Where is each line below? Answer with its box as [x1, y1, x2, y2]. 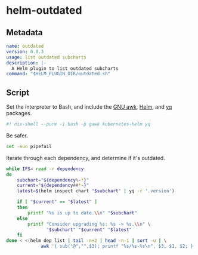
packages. [6, 110, 32, 117]
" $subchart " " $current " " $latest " [46, 226, 132, 233]
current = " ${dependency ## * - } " [17, 183, 89, 189]
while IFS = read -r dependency [6, 165, 84, 172]
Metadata [6, 27, 43, 38]
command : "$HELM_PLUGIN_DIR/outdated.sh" [6, 71, 111, 77]
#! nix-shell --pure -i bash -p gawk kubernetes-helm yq [6, 121, 151, 127]
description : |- [6, 60, 47, 66]
